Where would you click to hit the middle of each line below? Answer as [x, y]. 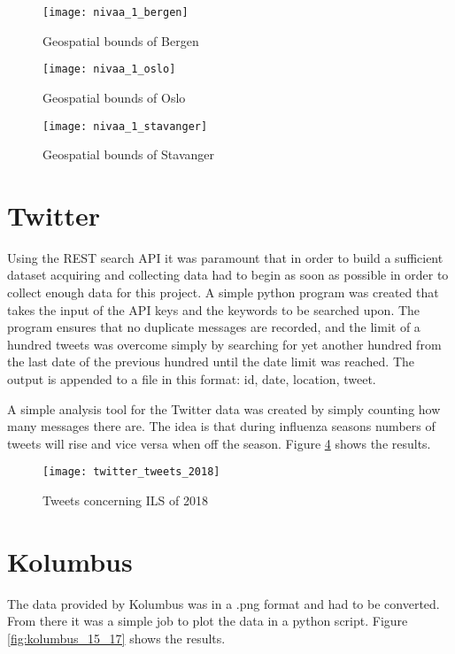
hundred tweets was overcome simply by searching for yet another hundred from [224, 344]
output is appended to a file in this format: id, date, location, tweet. [192, 379]
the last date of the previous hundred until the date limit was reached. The [211, 362]
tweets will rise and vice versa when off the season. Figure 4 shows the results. [219, 443]
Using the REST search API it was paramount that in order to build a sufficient [225, 257]
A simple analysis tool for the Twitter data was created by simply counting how [224, 408]
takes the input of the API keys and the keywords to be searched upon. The [214, 309]
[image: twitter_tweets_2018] [131, 472]
